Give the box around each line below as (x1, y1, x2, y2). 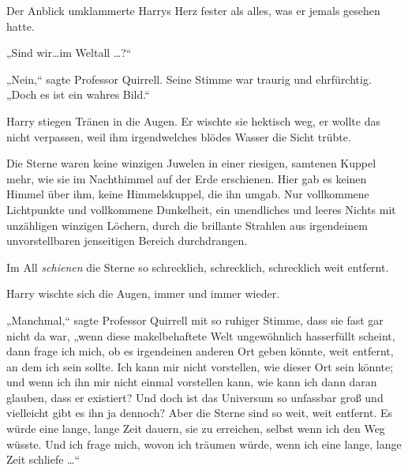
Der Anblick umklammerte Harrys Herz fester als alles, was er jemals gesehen (6, 2, 380, 18)
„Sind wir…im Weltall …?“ (6, 44, 132, 61)
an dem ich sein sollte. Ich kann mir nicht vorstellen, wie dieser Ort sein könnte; (6, 358, 394, 374)
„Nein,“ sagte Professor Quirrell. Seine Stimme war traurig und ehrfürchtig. (6, 70, 372, 87)
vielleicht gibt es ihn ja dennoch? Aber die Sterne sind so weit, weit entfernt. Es (6, 404, 393, 421)
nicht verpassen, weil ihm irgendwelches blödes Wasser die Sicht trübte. (6, 128, 351, 145)
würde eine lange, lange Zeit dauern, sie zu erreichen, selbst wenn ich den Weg (6, 420, 385, 437)
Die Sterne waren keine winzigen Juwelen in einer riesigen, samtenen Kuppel (6, 155, 376, 171)
